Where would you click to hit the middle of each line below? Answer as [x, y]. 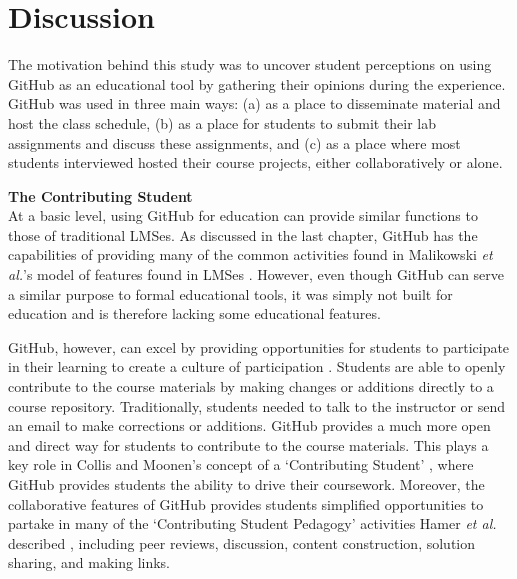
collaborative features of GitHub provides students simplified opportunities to [246, 503]
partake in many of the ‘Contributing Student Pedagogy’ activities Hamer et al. [252, 523]
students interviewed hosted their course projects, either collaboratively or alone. [255, 162]
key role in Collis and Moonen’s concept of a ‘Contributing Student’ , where [241, 464]
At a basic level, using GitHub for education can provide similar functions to [243, 215]
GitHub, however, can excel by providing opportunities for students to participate [259, 346]
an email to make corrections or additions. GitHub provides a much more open [249, 425]
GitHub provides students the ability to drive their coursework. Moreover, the [246, 484]
